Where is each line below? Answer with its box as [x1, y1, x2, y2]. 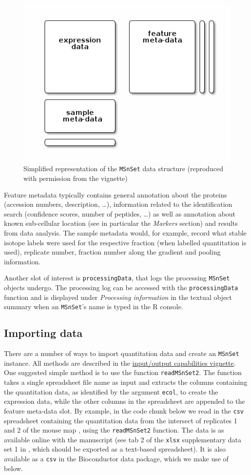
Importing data [4, 325, 83, 340]
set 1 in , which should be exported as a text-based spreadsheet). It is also [4, 444, 226, 454]
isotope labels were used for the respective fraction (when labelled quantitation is [4, 237, 247, 247]
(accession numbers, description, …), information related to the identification [4, 199, 232, 209]
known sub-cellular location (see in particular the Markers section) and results [4, 218, 238, 228]
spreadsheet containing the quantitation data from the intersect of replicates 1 [4, 415, 237, 425]
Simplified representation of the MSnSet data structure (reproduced [23, 163, 224, 174]
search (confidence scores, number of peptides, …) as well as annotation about [4, 208, 236, 218]
